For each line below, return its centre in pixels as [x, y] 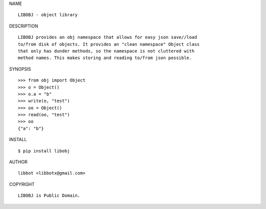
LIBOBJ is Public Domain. [49, 196]
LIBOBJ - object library [48, 15]
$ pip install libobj [44, 151]
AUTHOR [18, 162]
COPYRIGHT [22, 184]
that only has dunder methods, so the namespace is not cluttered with [106, 51]
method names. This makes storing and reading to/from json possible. [105, 58]
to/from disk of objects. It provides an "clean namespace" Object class [109, 44]
